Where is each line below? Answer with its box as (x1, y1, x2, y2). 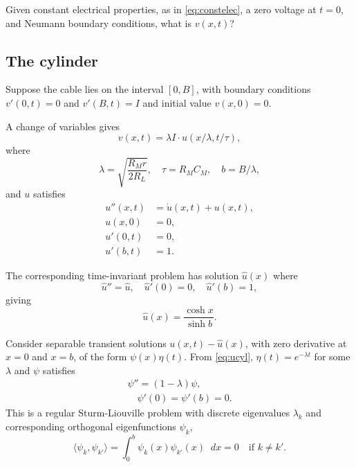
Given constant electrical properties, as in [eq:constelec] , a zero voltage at (6, 2, 317, 16)
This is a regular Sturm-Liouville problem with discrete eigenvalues (6, 405, 290, 420)
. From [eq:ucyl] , (184, 349, 253, 364)
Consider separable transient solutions (6, 335, 167, 350)
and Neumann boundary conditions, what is (6, 15, 191, 30)
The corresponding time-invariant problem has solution (6, 268, 239, 283)
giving (6, 292, 31, 306)
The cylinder (6, 49, 99, 71)
